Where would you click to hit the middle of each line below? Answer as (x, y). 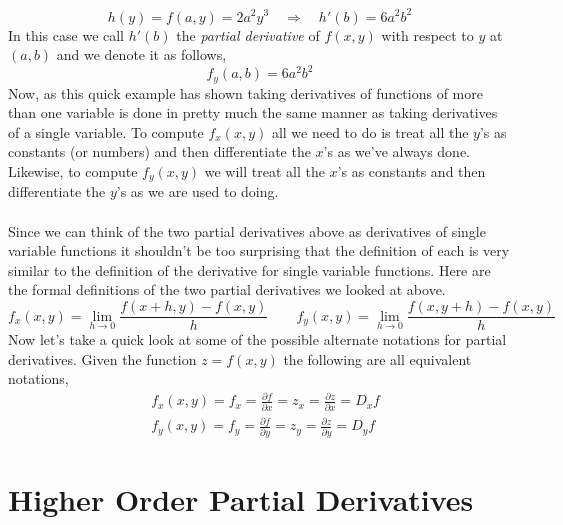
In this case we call (66, 34)
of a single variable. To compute (106, 131)
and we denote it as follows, (141, 54)
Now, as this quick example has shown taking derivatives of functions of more (245, 92)
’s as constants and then (411, 171)
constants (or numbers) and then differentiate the (159, 151)
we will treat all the (264, 171)
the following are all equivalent (377, 358)
